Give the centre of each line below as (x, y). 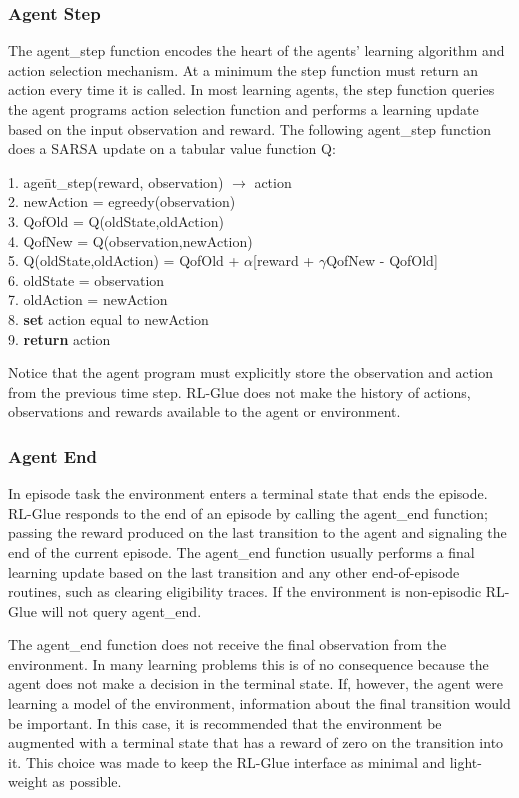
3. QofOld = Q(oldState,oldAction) (116, 220)
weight (28, 781)
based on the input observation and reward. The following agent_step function (249, 128)
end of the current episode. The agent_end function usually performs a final (241, 551)
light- (465, 761)
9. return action (59, 338)
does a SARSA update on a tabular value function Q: (172, 148)
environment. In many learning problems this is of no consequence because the (248, 663)
